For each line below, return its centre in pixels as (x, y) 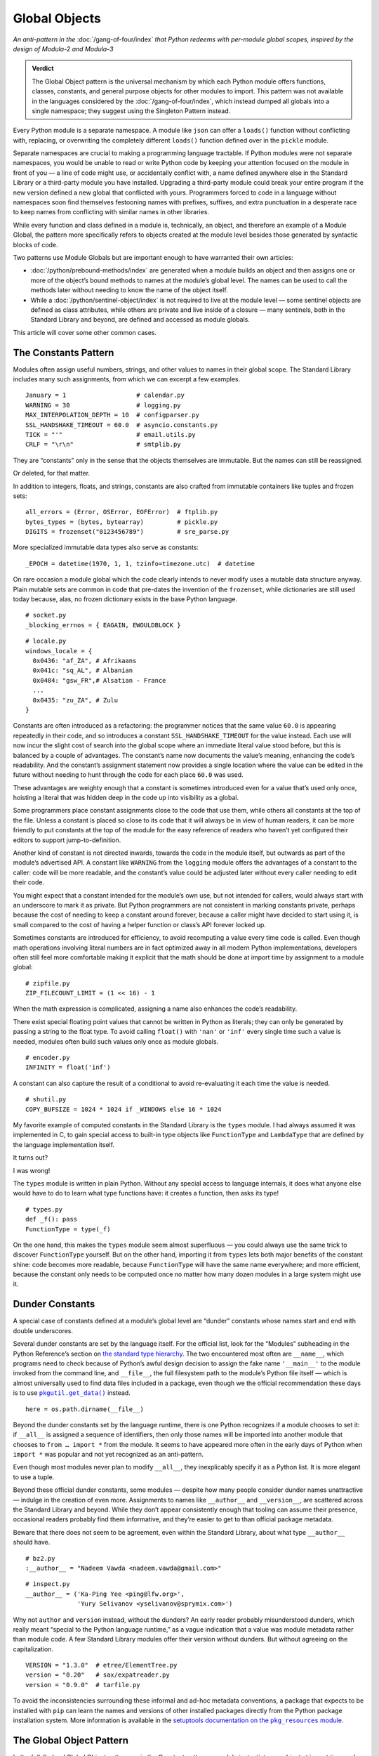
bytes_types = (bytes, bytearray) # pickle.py (122, 522)
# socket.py (46, 615)
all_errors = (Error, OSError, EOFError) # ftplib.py (122, 512)
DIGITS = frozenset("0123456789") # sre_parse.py (127, 532)
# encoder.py (48, 1058)
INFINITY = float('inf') (68, 1067)
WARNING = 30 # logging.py (104, 405)
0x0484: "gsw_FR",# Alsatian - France (99, 680)
